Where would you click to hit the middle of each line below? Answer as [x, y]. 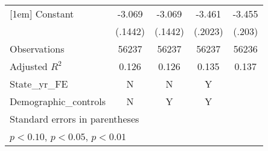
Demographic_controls [58, 101]
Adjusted [29, 66]
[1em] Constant [42, 14]
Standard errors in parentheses [75, 119]
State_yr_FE [39, 84]
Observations [37, 49]
